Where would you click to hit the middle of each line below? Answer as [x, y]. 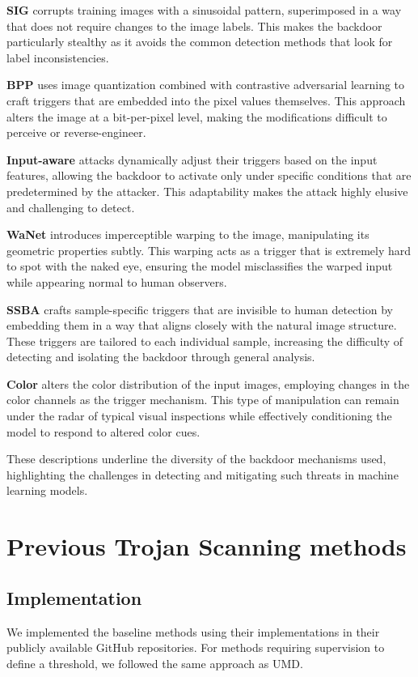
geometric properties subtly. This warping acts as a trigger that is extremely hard [209, 250]
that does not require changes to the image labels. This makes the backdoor [194, 26]
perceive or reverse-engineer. [76, 132]
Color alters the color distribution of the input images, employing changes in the [208, 383]
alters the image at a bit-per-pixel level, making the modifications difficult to [197, 116]
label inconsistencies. [58, 57]
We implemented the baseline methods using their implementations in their [193, 631]
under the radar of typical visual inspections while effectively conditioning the [199, 416]
